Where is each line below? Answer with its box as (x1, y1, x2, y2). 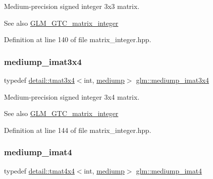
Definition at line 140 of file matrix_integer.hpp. (4, 34, 152, 45)
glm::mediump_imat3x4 (136, 75, 209, 85)
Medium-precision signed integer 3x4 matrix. (4, 91, 140, 102)
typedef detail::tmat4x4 (4, 165, 75, 176)
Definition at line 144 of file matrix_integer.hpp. (4, 124, 152, 135)
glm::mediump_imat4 (136, 165, 202, 176)
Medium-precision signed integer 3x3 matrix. (4, 1, 140, 11)
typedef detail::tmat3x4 (4, 75, 75, 85)
